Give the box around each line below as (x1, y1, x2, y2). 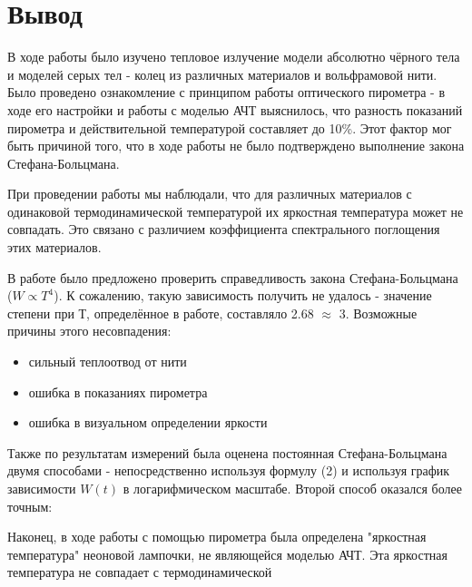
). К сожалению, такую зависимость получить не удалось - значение (54, 286, 432, 305)
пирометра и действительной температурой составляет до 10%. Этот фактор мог (7, 118, 452, 137)
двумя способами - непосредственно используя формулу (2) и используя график (7, 461, 450, 480)
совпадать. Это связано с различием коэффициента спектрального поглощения (7, 220, 440, 239)
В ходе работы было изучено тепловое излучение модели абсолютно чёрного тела (7, 47, 460, 66)
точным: (7, 496, 53, 515)
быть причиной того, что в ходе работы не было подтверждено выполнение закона (7, 136, 465, 155)
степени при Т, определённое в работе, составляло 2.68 (7, 303, 314, 322)
